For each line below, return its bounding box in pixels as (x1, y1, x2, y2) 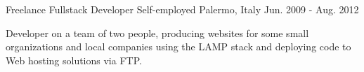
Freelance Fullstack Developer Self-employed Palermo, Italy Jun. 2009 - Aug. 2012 (6, 2, 359, 16)
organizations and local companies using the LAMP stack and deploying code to (6, 39, 351, 54)
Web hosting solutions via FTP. (6, 52, 142, 67)
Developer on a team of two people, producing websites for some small (6, 25, 309, 40)
